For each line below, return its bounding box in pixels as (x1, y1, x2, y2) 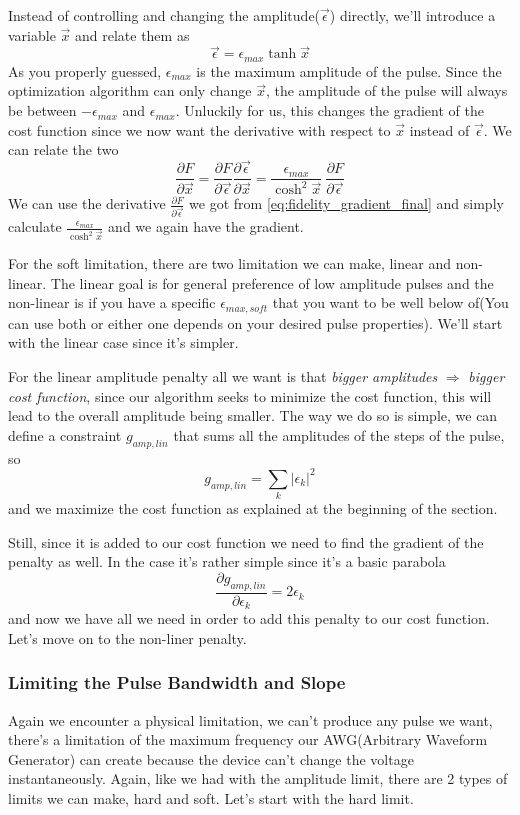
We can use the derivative (8, 193, 166, 214)
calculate (8, 216, 62, 237)
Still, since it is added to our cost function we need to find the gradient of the (8, 531, 484, 552)
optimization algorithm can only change (8, 80, 252, 101)
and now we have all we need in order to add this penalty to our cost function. (8, 608, 490, 629)
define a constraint (8, 424, 122, 445)
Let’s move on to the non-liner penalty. (8, 627, 247, 648)
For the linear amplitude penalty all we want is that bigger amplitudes (8, 366, 438, 387)
